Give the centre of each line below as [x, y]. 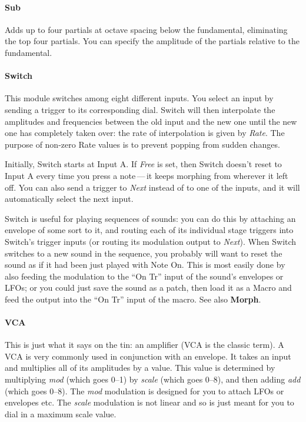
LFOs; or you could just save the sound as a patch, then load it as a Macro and [148, 288]
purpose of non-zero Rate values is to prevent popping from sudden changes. [142, 144]
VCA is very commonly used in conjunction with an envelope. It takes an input [148, 356]
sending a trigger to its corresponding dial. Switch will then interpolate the [140, 109]
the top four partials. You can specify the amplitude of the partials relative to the [152, 41]
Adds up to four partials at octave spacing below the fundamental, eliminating [146, 29]
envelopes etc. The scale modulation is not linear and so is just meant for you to [149, 402]
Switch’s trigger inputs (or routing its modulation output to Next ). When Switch [151, 241]
